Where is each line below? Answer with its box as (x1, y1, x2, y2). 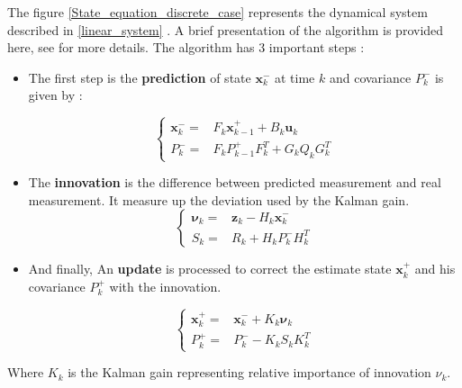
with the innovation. (109, 276, 222, 295)
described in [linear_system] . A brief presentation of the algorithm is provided (7, 20, 444, 39)
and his (414, 259, 456, 278)
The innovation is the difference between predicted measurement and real (28, 173, 441, 192)
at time (274, 68, 315, 86)
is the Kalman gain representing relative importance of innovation (68, 363, 431, 382)
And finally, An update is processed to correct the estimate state (28, 259, 392, 278)
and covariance (329, 68, 412, 86)
